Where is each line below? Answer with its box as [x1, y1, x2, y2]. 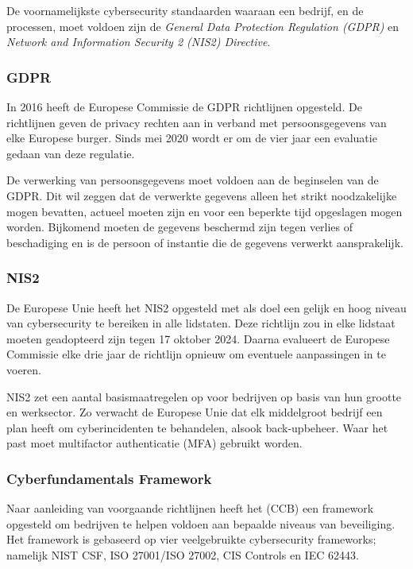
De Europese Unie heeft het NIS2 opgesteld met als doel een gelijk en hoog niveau [6, 299, 407, 315]
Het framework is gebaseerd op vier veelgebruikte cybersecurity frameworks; [6, 531, 376, 548]
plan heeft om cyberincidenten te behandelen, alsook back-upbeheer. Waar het [6, 419, 388, 435]
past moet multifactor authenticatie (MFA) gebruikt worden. [6, 435, 303, 451]
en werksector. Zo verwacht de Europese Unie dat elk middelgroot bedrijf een [6, 404, 383, 420]
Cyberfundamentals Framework [6, 468, 212, 488]
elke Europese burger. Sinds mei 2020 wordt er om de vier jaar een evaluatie [6, 130, 377, 146]
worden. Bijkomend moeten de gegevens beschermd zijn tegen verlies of [6, 219, 353, 235]
